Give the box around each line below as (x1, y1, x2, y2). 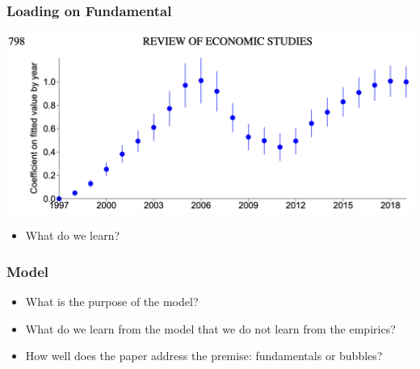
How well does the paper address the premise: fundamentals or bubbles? (25, 347, 383, 364)
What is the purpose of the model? (25, 293, 199, 310)
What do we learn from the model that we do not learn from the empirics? (25, 320, 396, 337)
